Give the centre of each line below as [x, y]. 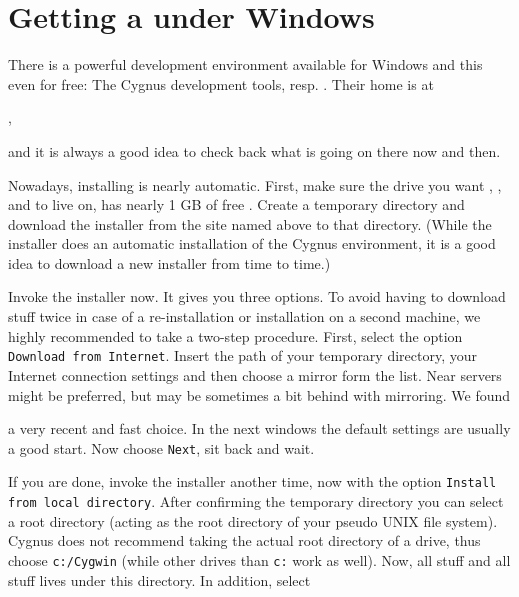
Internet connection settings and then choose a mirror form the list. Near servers [255, 374]
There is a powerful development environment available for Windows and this [245, 64]
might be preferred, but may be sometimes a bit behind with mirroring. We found [259, 394]
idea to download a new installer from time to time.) [169, 262]
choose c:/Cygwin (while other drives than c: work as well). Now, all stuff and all [259, 559]
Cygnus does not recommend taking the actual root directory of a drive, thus [244, 540]
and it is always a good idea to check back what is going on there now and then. [254, 150]
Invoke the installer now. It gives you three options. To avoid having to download [257, 296]
